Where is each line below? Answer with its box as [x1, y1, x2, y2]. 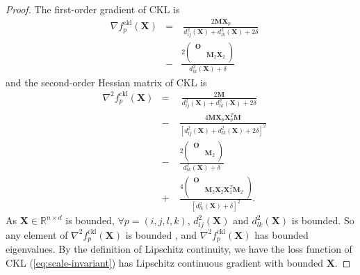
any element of [6, 227, 68, 242]
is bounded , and [125, 227, 197, 242]
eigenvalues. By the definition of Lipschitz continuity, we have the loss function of [6, 242, 352, 256]
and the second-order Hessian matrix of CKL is [6, 74, 207, 89]
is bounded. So [291, 213, 354, 228]
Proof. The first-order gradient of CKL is [6, 2, 180, 16]
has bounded [254, 227, 309, 242]
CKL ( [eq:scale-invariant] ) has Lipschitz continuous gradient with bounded [6, 255, 323, 269]
